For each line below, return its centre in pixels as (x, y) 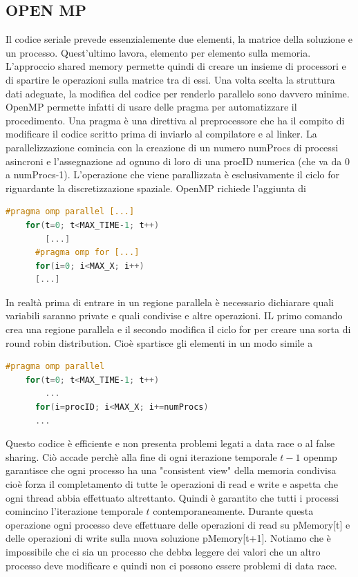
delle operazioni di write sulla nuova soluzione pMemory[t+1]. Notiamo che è (168, 538)
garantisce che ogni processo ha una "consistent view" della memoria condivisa (171, 470)
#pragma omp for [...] (87, 253)
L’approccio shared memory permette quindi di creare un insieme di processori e (176, 66)
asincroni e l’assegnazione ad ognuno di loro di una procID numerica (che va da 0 (178, 161)
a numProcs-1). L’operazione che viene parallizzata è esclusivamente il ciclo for (172, 174)
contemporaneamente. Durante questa (233, 511)
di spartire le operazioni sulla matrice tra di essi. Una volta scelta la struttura (170, 79)
